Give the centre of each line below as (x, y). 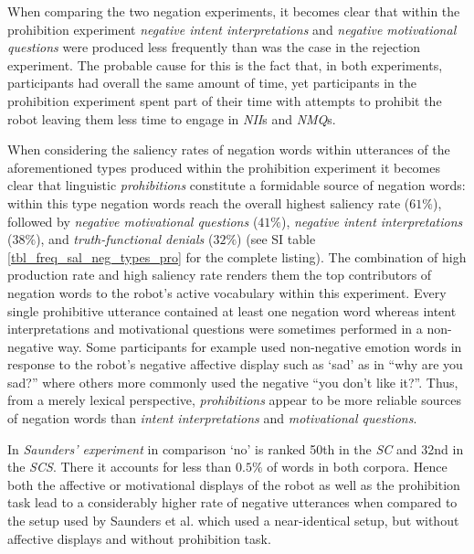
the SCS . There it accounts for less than (120, 467)
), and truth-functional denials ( (125, 239)
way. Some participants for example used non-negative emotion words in (260, 346)
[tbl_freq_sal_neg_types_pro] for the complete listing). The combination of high (237, 256)
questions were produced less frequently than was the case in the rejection (214, 47)
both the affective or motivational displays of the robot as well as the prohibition (234, 484)
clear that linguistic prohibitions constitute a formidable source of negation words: (237, 185)
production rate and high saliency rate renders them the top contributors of (220, 275)
